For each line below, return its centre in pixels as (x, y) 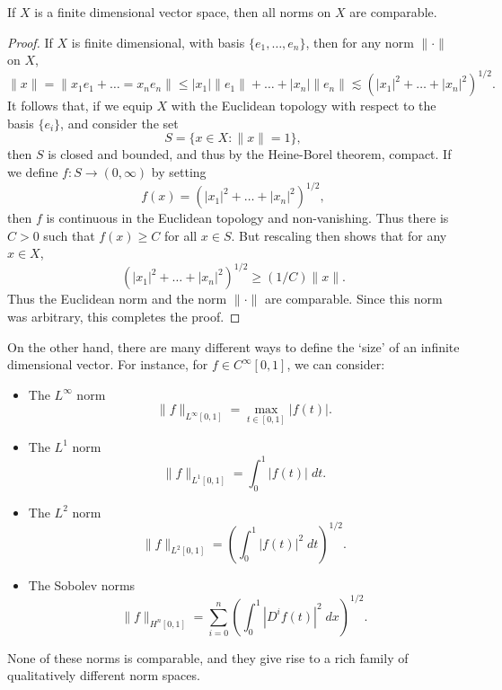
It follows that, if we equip (80, 106)
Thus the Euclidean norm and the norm (117, 299)
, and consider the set (119, 123)
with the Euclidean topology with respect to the (304, 106)
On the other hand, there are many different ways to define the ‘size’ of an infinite (233, 346)
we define (33, 172)
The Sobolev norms (82, 584)
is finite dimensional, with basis (158, 42)
